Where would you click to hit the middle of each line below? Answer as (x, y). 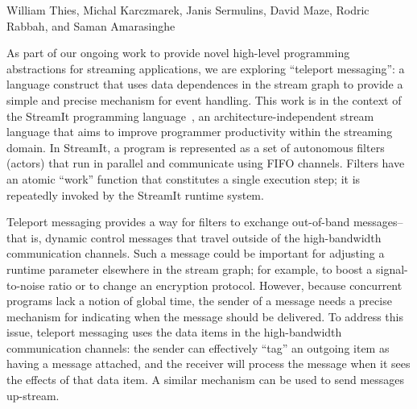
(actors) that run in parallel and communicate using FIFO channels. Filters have (206, 163)
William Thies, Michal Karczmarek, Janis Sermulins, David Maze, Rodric (188, 10)
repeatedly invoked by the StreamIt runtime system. (135, 194)
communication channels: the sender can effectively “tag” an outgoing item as (198, 347)
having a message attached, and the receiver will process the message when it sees (208, 364)
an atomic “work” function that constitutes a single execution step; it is (184, 178)
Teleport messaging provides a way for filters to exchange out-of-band (178, 222)
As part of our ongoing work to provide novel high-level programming (178, 53)
